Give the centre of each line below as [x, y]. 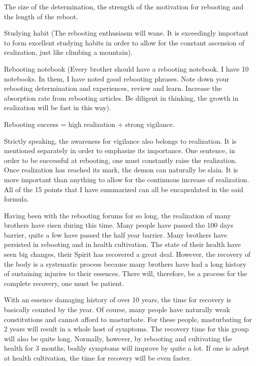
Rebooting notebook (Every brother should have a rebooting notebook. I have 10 [126, 68]
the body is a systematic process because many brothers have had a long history [125, 264]
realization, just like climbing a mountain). [68, 52]
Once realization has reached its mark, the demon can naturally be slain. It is [121, 170]
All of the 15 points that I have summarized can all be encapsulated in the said [124, 189]
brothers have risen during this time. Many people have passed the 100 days [119, 225]
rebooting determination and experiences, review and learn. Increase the [113, 88]
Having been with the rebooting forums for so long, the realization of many [118, 215]
